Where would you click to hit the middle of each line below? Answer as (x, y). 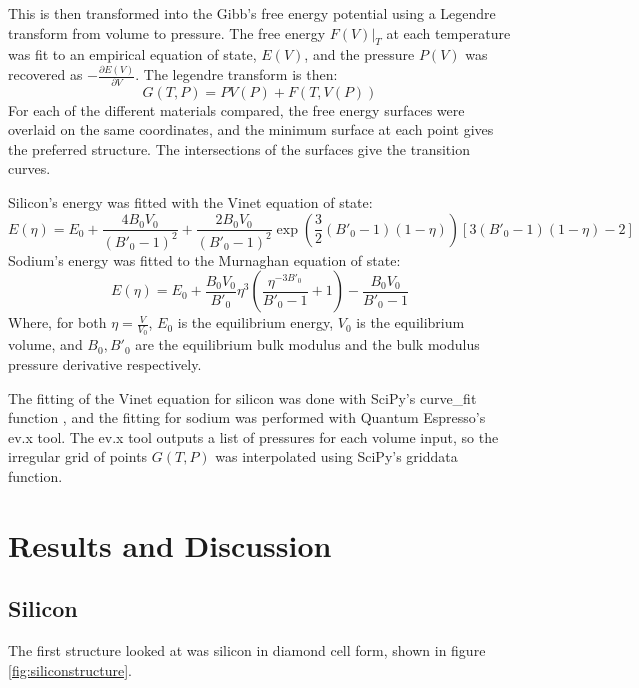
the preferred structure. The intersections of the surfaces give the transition (239, 148)
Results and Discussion (170, 544)
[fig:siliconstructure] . (70, 669)
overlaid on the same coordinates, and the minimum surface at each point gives (251, 129)
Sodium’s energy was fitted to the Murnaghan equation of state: (204, 259)
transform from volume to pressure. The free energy (167, 32)
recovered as (45, 74)
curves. (29, 168)
